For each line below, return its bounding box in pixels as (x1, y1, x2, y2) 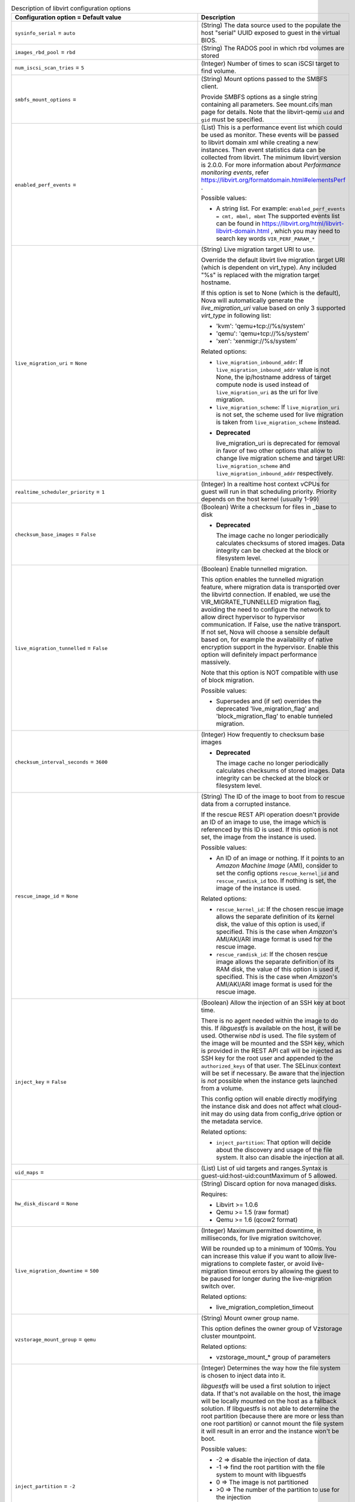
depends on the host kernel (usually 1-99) (201, 495, 320, 503)
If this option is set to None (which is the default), (201, 289, 341, 297)
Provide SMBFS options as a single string (201, 93, 318, 102)
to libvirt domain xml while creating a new (201, 138, 318, 147)
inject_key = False (14, 1077, 67, 1086)
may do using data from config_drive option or (211, 1110, 342, 1118)
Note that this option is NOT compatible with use (201, 669, 339, 677)
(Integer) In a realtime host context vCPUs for (201, 480, 330, 488)
